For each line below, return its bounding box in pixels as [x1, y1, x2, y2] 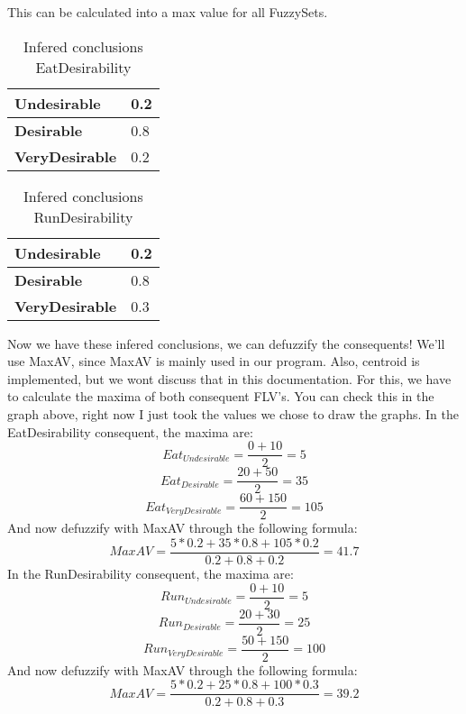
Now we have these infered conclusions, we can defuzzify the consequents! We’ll [7, 334, 445, 352]
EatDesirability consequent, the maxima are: [7, 422, 253, 441]
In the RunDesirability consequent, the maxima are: [7, 564, 294, 582]
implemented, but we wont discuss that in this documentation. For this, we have [7, 369, 452, 388]
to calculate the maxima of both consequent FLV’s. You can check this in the [7, 387, 434, 406]
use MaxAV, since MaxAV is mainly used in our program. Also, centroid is [7, 352, 420, 371]
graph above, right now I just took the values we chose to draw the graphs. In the [7, 404, 459, 423]
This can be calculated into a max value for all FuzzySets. [7, 3, 328, 21]
